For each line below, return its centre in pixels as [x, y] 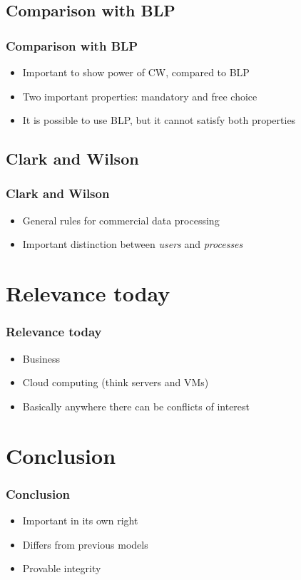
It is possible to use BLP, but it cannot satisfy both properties [159, 120]
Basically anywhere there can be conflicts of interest [136, 406]
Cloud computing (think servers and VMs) [116, 382]
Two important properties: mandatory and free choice [140, 96]
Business [41, 358]
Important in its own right [80, 520]
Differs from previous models [85, 544]
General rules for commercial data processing [121, 220]
